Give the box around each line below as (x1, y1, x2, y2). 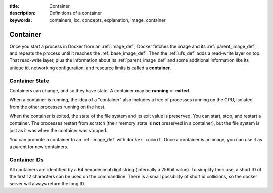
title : (9, 3, 20, 9)
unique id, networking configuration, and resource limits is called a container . (9, 65, 171, 71)
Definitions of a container (49, 10, 102, 16)
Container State (9, 77, 49, 84)
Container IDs (9, 156, 44, 163)
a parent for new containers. (9, 144, 68, 150)
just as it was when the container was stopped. (9, 127, 108, 133)
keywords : (9, 17, 32, 23)
